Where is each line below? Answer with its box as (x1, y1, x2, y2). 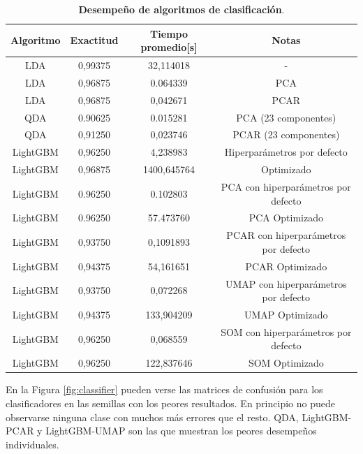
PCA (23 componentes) (236, 110, 336, 124)
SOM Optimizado (248, 356, 324, 370)
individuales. (6, 437, 59, 451)
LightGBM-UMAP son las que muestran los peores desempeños (45, 423, 317, 438)
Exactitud (70, 33, 119, 47)
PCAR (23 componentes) (232, 127, 340, 142)
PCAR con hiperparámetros (226, 228, 346, 242)
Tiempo (150, 26, 188, 41)
